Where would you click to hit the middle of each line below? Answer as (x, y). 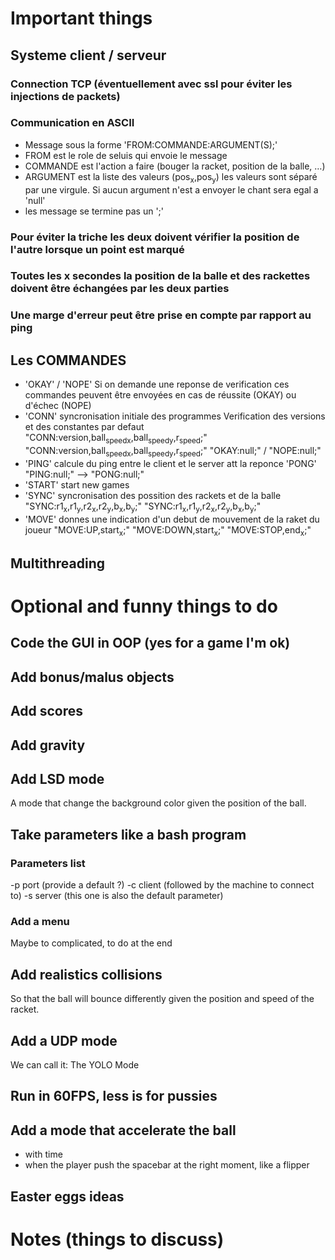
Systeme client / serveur (88, 55)
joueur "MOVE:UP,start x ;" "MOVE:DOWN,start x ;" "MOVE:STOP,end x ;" (168, 530)
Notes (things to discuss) (117, 1239)
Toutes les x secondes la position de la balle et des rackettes (160, 276)
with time (43, 1154)
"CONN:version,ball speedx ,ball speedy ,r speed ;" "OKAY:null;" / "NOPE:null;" (173, 451)
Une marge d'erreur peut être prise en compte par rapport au (161, 315)
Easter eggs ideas (67, 1196)
